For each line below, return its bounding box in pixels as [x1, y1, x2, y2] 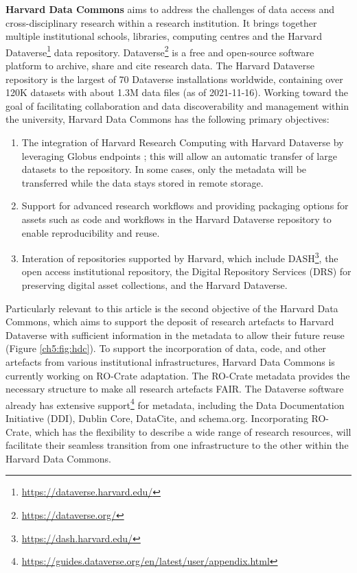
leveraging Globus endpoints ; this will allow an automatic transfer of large [21, 148, 337, 163]
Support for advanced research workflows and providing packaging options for [21, 198, 349, 213]
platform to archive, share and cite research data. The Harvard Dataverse [5, 58, 314, 73]
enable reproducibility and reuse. [21, 225, 160, 239]
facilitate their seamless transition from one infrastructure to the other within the [5, 438, 349, 452]
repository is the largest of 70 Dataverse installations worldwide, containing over [5, 71, 343, 86]
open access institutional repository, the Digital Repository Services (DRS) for [21, 264, 352, 279]
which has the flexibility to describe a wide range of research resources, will [34, 424, 352, 438]
